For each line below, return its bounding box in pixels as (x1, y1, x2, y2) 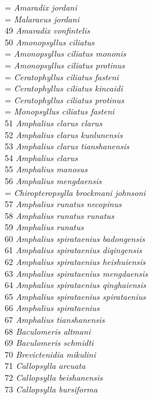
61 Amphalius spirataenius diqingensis (5, 244, 142, 256)
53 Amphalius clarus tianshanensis (5, 140, 129, 152)
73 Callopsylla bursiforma (5, 382, 98, 395)
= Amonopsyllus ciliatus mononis (5, 47, 126, 60)
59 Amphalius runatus (5, 221, 84, 233)
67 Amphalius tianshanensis (5, 313, 105, 326)
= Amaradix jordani (5, 1, 77, 13)
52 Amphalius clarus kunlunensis (5, 128, 123, 140)
